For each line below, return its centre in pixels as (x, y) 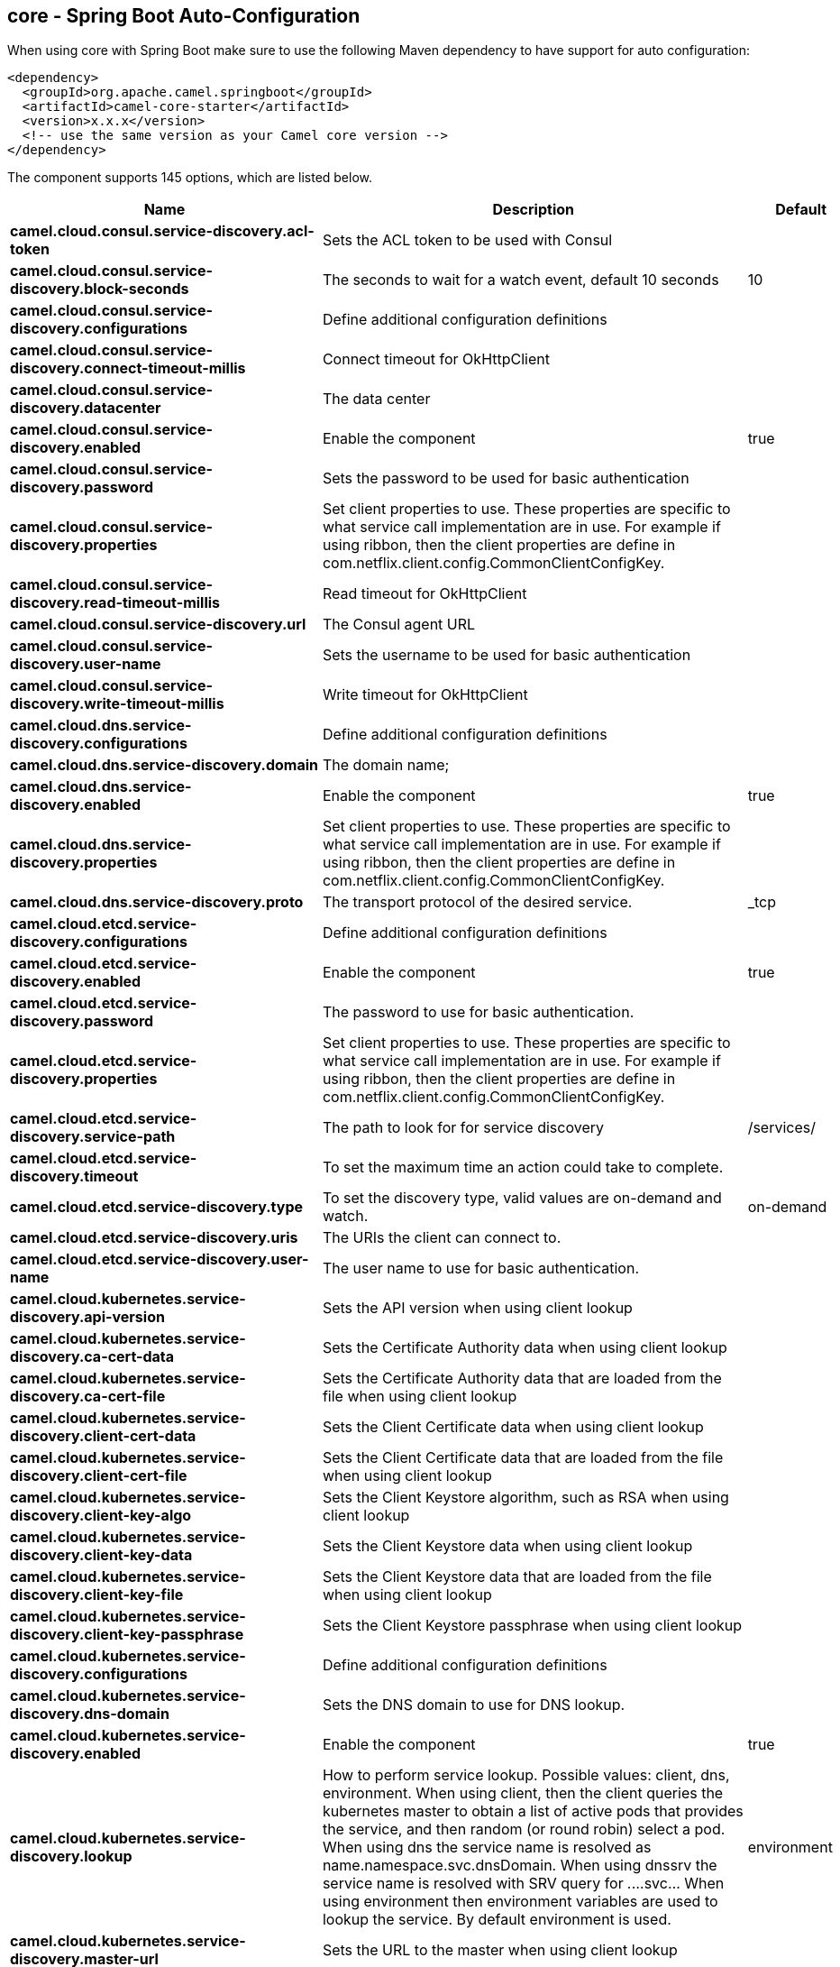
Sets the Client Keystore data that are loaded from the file (517, 1577)
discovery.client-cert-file (99, 1476)
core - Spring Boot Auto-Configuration (184, 16)
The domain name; (386, 765)
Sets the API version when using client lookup (477, 1308)
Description (533, 210)
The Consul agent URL (399, 625)
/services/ (781, 1128)
